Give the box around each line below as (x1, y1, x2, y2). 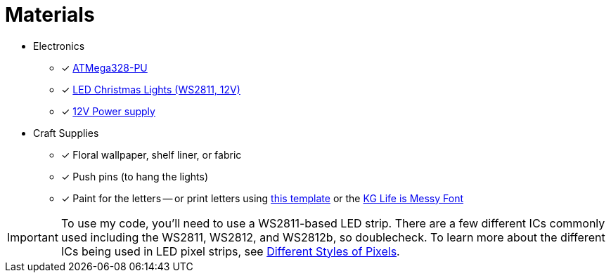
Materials (5, 3, 95, 27)
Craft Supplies (33, 126, 99, 139)
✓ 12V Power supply (61, 105, 155, 117)
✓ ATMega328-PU (61, 61, 148, 74)
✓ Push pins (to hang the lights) (61, 170, 209, 183)
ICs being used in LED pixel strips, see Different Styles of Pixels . (60, 244, 400, 258)
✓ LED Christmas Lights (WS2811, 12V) (61, 83, 240, 95)
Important (7, 230, 58, 244)
